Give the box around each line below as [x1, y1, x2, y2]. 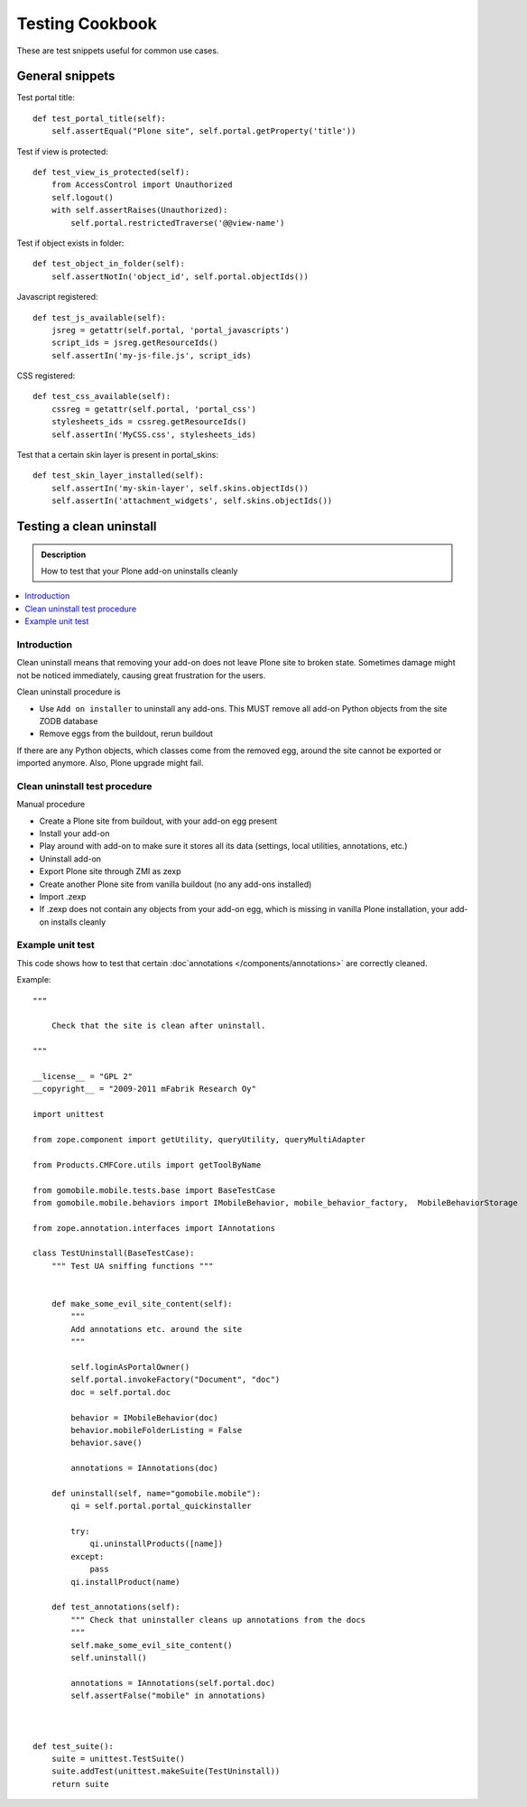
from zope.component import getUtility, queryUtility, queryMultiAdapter [32, 1134, 366, 1144]
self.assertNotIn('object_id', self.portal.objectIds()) [51, 271, 309, 282]
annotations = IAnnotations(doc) [70, 1463, 218, 1474]
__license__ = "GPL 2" [32, 1071, 134, 1081]
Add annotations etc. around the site [70, 1324, 243, 1334]
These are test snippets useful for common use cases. [16, 45, 219, 56]
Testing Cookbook [16, 14, 157, 33]
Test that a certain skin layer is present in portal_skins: [16, 450, 218, 461]
